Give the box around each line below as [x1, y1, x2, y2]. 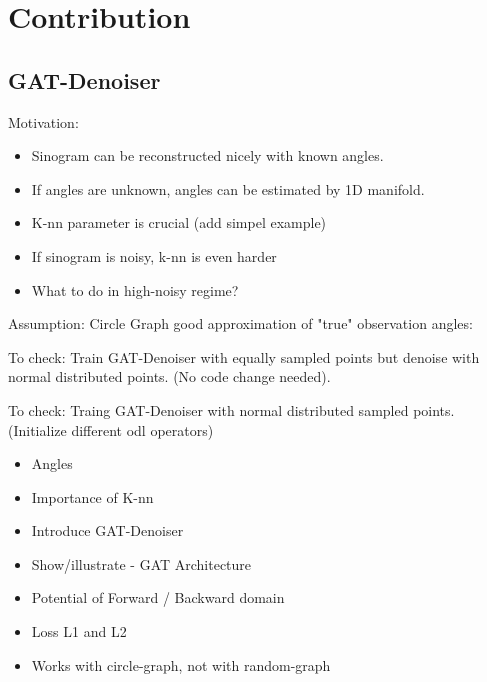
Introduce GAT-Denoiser [31, 520, 184, 541]
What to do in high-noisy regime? [31, 279, 239, 300]
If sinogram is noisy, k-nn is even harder [31, 245, 277, 266]
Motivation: [8, 111, 79, 132]
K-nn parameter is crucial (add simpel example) [31, 212, 327, 233]
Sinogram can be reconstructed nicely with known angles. [31, 145, 384, 166]
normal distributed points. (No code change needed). [8, 366, 331, 387]
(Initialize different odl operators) [8, 419, 214, 440]
